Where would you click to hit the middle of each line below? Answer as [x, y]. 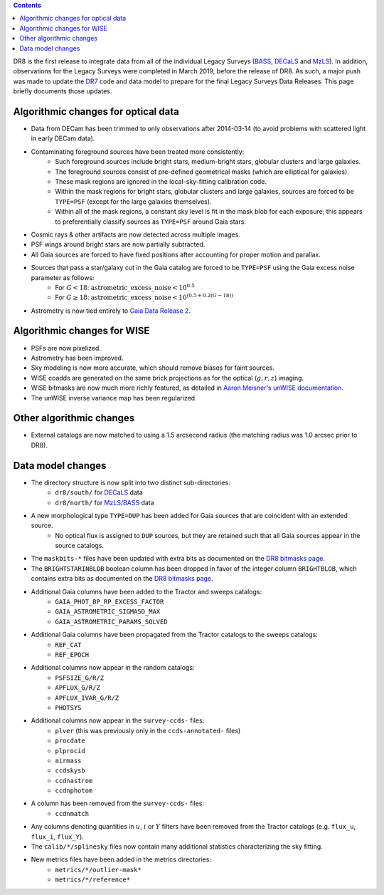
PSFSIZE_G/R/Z [80, 678]
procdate [70, 741]
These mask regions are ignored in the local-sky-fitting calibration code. [161, 181]
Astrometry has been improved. [77, 358]
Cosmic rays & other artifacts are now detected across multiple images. [136, 234]
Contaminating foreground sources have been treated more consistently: [138, 151]
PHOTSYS [68, 708]
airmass [68, 760]
